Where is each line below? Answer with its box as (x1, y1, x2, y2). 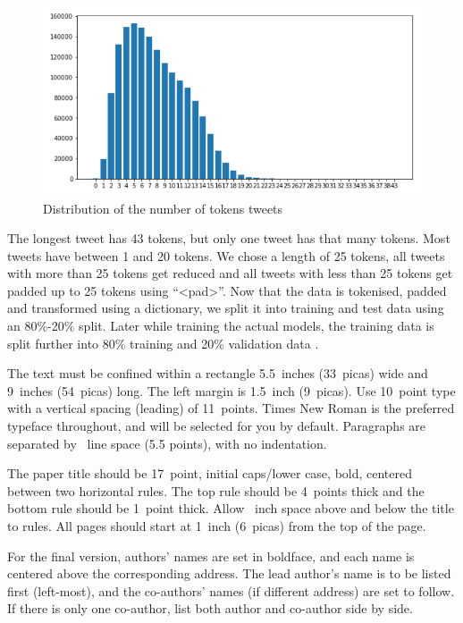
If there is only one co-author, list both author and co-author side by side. (7, 599, 413, 618)
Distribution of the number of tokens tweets (43, 198, 283, 217)
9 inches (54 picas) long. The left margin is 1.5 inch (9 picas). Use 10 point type (7, 381, 456, 400)
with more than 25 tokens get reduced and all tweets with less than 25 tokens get (7, 264, 453, 282)
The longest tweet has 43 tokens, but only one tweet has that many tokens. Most (7, 229, 450, 248)
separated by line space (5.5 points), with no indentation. (7, 434, 327, 452)
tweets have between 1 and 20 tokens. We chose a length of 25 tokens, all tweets (7, 246, 445, 265)
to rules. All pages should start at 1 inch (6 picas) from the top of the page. (7, 517, 426, 535)
